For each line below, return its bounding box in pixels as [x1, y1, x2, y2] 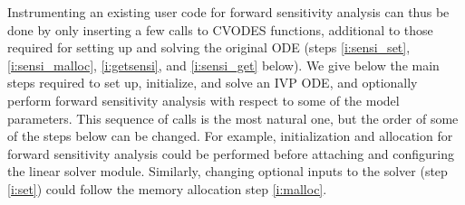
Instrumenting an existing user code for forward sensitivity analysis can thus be [7, 3, 450, 21]
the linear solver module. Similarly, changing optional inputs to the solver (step [7, 162, 448, 181]
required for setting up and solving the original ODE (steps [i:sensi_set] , [7, 38, 411, 57]
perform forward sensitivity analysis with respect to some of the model [7, 90, 400, 109]
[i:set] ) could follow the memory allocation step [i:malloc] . [7, 179, 327, 198]
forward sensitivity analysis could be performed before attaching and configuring [7, 144, 454, 163]
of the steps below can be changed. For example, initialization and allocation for [7, 126, 453, 145]
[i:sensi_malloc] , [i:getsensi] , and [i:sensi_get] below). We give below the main [7, 55, 440, 74]
